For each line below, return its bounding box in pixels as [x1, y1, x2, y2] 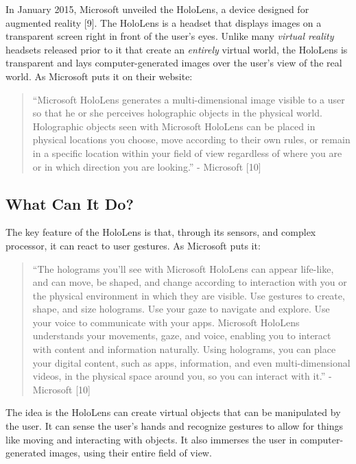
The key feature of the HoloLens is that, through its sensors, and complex [5, 225, 316, 239]
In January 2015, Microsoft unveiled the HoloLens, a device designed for [5, 2, 309, 16]
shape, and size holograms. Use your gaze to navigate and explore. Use [32, 302, 330, 316]
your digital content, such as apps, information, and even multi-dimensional [32, 355, 351, 369]
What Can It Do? [5, 193, 134, 214]
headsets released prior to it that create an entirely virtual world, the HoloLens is [5, 42, 348, 56]
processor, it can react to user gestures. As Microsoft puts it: [5, 238, 261, 252]
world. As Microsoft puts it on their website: [5, 69, 193, 83]
